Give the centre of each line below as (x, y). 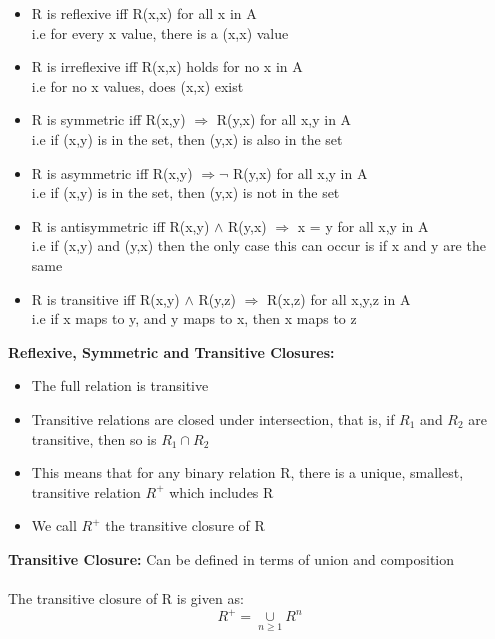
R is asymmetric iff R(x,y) (112, 172)
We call (54, 525)
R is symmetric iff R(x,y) (108, 119)
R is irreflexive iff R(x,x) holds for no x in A (167, 66)
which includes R (221, 491)
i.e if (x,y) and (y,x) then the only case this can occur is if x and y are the (258, 245)
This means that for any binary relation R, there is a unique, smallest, (247, 472)
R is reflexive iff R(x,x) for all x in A (144, 13)
